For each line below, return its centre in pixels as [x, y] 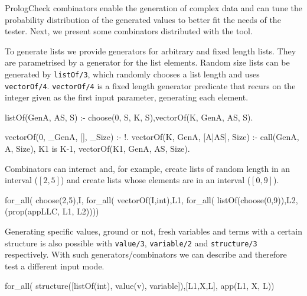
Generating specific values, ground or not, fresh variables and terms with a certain [153, 231]
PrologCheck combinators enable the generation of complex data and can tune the [154, 8]
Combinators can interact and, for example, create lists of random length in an [148, 168]
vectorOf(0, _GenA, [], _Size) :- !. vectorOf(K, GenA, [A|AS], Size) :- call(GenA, [152, 137]
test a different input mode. [55, 266]
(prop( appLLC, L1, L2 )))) [52, 211]
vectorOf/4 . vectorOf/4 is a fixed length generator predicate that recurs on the [150, 85]
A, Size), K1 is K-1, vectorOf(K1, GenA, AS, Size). [97, 149]
